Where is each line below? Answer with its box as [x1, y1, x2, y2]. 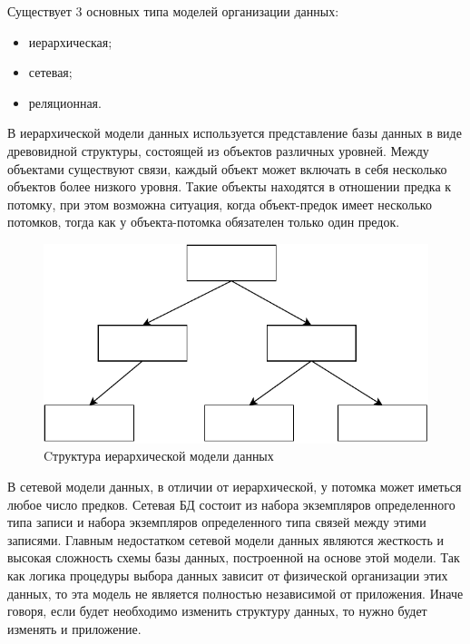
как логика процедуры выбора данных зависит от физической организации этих [7, 565, 448, 584]
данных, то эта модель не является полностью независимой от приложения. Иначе [7, 583, 464, 602]
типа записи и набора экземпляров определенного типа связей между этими [7, 512, 426, 532]
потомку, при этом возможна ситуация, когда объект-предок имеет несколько [7, 194, 432, 213]
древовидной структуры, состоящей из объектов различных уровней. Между [7, 141, 429, 160]
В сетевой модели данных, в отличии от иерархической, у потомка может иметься [7, 476, 462, 495]
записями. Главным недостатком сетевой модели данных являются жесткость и [7, 530, 444, 549]
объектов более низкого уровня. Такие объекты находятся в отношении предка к [7, 177, 452, 196]
